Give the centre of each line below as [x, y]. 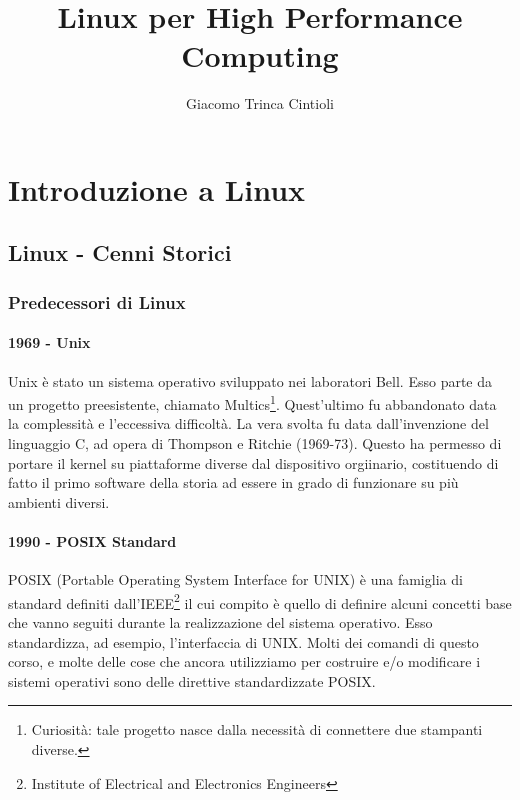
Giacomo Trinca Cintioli [260, 103]
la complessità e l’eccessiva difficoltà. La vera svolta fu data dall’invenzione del [248, 423]
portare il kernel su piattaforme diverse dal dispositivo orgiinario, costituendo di [253, 462]
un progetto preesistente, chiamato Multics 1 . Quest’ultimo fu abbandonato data [252, 402]
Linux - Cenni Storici [120, 252]
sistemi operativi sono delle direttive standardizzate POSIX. [192, 680]
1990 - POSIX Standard [92, 540]
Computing [260, 55]
